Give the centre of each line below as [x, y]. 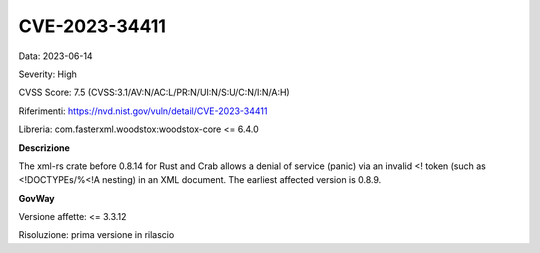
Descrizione [44, 147]
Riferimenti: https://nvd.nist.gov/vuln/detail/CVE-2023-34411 [143, 111]
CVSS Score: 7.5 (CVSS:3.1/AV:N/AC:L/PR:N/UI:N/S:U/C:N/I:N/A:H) [154, 92]
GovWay [36, 198]
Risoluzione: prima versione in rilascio [96, 235]
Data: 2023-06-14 [56, 56]
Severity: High [47, 74]
